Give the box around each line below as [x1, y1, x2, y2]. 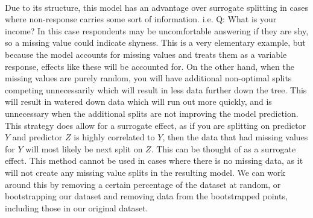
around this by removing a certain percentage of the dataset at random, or [5, 178, 281, 190]
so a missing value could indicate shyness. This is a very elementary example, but [5, 36, 306, 49]
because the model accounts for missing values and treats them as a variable [5, 48, 287, 60]
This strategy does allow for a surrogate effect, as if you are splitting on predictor [5, 119, 306, 131]
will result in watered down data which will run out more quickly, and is [5, 95, 272, 108]
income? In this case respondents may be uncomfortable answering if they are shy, [5, 24, 309, 37]
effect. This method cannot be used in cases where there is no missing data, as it [5, 154, 303, 167]
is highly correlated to [74, 131, 155, 143]
